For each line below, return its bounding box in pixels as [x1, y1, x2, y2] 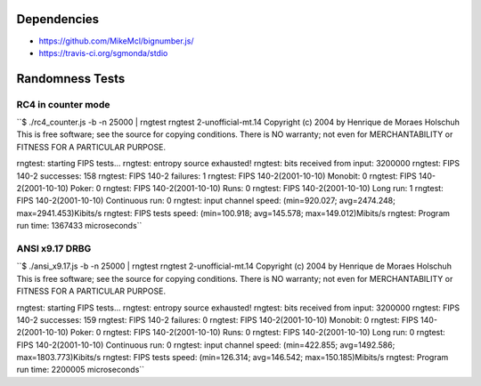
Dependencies [16, 12, 100, 27]
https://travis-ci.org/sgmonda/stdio [38, 47, 168, 58]
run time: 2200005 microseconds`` [16, 365, 145, 375]
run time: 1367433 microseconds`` [16, 221, 143, 231]
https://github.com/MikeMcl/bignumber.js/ [38, 36, 194, 46]
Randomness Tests [16, 71, 126, 86]
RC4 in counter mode [16, 98, 110, 110]
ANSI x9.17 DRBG [16, 242, 92, 254]
